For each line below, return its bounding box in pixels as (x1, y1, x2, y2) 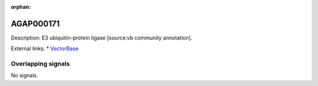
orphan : (11, 4, 31, 10)
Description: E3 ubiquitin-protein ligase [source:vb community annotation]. (11, 34, 193, 41)
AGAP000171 (11, 18, 60, 29)
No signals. (11, 72, 38, 79)
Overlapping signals (11, 59, 70, 68)
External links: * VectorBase (11, 45, 79, 52)
